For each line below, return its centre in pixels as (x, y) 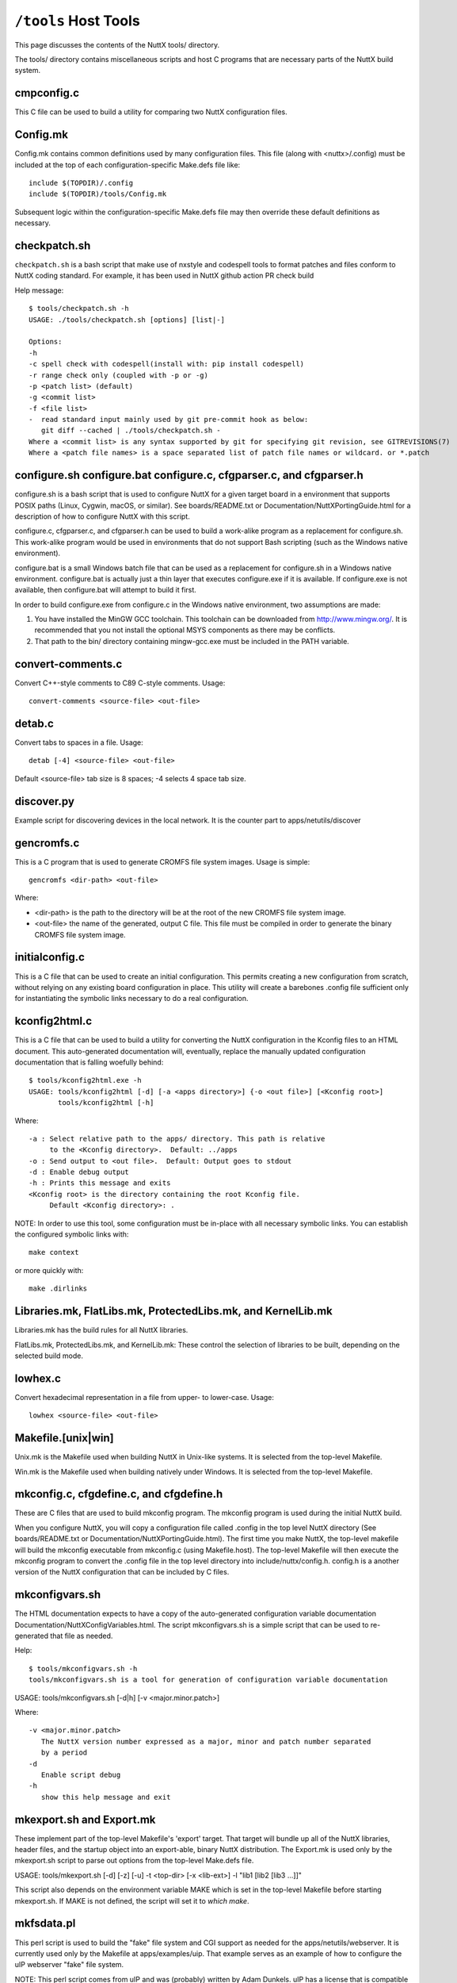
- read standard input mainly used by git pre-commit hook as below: (169, 420)
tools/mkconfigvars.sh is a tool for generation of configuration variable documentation (208, 1680)
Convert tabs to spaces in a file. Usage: (79, 742)
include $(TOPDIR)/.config (81, 183)
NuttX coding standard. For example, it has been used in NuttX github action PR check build (164, 276)
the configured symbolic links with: (72, 1234)
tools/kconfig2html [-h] (106, 1103)
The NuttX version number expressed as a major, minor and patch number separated (206, 1741)
